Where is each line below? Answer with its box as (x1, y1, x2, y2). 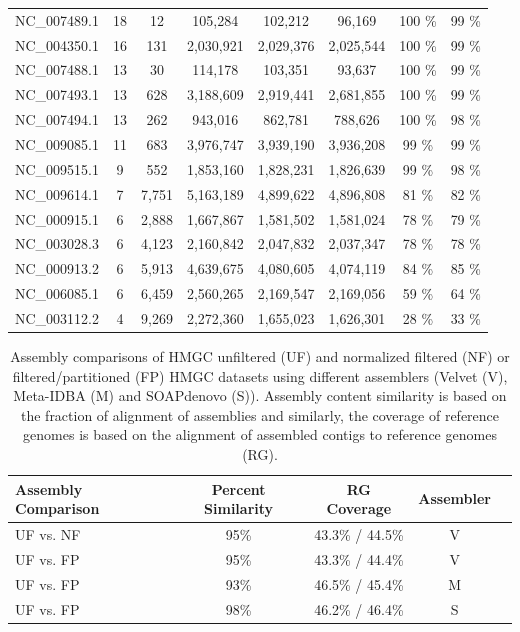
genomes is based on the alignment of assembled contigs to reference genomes (23, 424, 497, 445)
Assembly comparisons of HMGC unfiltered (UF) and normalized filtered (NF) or (10, 345, 510, 366)
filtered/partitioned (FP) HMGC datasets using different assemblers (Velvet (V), (12, 365, 508, 386)
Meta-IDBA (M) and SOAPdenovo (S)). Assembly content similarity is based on (13, 385, 507, 406)
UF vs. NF (15, 523, 81, 544)
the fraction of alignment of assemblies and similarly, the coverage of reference (20, 404, 500, 425)
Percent (211, 478, 266, 499)
